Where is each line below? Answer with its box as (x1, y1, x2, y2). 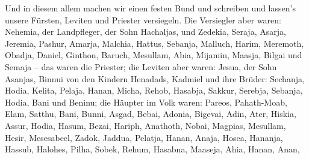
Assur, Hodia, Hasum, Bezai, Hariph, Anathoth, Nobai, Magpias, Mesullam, (5, 119, 286, 131)
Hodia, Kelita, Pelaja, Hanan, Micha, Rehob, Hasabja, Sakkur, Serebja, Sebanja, (5, 84, 303, 97)
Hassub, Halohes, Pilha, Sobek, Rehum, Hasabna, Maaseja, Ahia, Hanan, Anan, (5, 143, 300, 155)
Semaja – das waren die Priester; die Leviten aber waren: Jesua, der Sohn (5, 60, 277, 73)
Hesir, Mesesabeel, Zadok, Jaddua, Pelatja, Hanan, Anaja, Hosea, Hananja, (5, 131, 283, 143)
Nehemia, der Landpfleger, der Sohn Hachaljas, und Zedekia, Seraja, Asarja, (5, 25, 286, 38)
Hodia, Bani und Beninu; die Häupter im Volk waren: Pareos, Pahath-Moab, (5, 95, 287, 108)
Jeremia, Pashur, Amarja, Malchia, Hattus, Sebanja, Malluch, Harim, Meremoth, (5, 37, 304, 49)
